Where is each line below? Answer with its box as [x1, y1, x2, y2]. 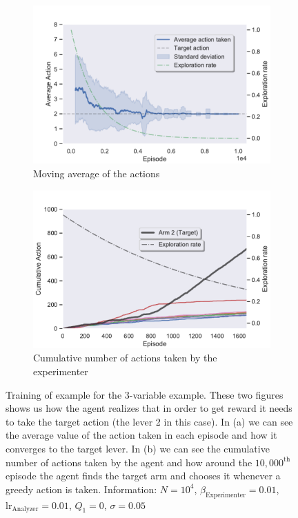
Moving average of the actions [33, 166, 160, 180]
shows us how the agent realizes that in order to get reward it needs [6, 401, 292, 415]
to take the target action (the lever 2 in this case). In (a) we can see [6, 414, 293, 428]
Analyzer [12, 506, 39, 513]
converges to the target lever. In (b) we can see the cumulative [6, 441, 270, 455]
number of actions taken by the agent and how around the [6, 455, 252, 469]
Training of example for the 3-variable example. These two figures [6, 387, 284, 401]
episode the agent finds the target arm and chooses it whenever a [6, 468, 281, 483]
